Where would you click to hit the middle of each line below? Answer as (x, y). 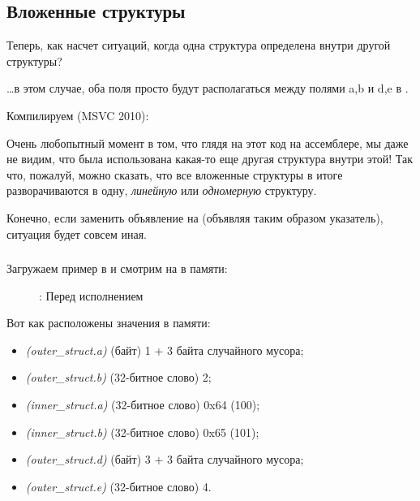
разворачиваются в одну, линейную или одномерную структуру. (162, 190)
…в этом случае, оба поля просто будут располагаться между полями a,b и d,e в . (208, 88)
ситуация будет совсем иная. (77, 233)
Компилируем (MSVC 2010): (78, 115)
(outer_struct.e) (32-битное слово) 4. (118, 486)
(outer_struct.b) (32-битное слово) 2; (118, 377)
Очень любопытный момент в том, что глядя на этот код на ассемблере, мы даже (208, 143)
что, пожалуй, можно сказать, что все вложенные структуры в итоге (175, 174)
